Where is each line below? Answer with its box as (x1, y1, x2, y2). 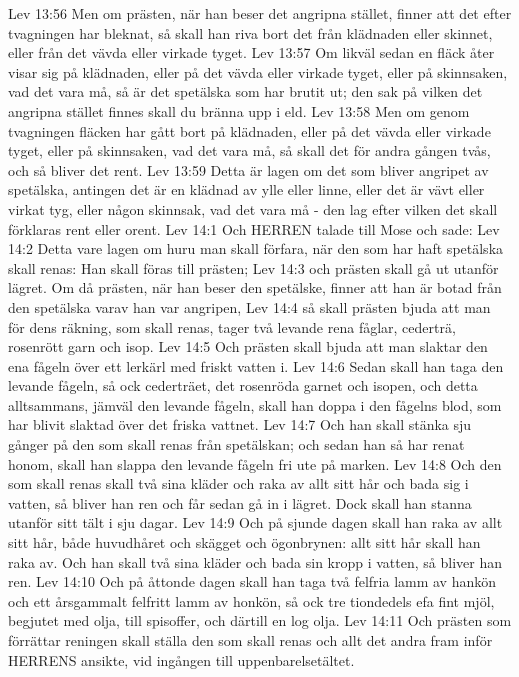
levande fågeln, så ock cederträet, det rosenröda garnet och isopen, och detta (8, 375, 478, 396)
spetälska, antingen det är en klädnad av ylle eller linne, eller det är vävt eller (8, 179, 485, 200)
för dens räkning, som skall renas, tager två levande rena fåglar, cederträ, (8, 316, 456, 337)
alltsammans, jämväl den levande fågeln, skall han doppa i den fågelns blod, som (8, 394, 502, 415)
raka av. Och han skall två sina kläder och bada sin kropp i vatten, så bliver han (8, 551, 502, 572)
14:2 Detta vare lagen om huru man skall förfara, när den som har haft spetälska (8, 238, 504, 259)
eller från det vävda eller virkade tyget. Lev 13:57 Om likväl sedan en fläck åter (8, 42, 495, 63)
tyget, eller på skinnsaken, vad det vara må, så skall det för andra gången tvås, (8, 140, 491, 161)
